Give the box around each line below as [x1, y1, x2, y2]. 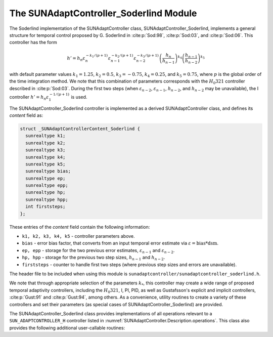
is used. [71, 94, 87, 100]
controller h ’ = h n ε [9, 94, 49, 101]
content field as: [9, 112, 43, 118]
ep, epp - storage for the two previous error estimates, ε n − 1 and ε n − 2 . [22, 247, 175, 255]
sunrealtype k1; [25, 133, 66, 139]
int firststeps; [25, 204, 66, 209]
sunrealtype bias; [25, 168, 71, 174]
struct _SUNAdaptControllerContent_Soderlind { [20, 125, 140, 132]
